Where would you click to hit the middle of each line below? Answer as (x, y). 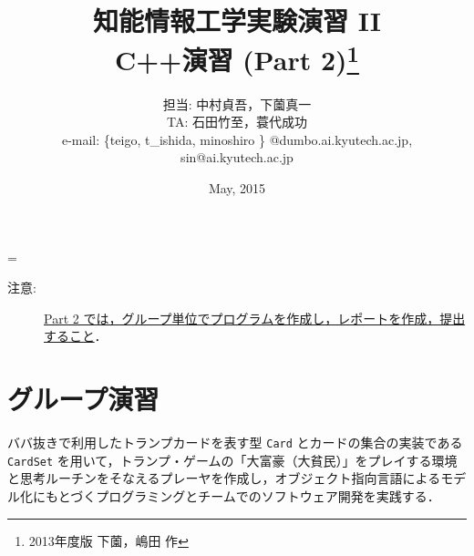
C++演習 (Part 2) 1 (237, 58)
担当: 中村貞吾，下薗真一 (237, 103)
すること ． (76, 336)
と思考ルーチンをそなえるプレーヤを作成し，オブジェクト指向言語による (224, 478)
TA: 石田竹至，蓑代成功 (237, 122)
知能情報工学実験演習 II (237, 21)
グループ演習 (83, 399)
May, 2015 (237, 188)
